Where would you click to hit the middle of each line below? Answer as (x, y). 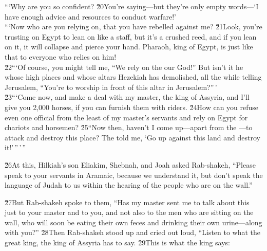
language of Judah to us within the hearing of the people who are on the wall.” (129, 185)
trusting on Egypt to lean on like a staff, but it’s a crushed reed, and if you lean (131, 36)
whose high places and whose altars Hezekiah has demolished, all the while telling (133, 77)
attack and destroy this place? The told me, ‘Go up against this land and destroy (132, 137)
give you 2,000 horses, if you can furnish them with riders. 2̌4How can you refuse (132, 107)
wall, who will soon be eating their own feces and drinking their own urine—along (133, 222)
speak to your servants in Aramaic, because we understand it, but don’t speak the (134, 175)
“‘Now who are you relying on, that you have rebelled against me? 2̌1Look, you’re (133, 26)
